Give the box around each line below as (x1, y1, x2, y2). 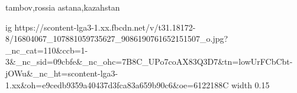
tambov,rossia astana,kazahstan (5, 1, 120, 13)
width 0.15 (231, 78, 270, 91)
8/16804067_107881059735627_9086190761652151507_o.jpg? (5, 32, 228, 45)
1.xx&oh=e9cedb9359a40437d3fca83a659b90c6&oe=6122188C (5, 78, 229, 91)
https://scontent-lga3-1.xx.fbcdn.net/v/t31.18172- (14, 21, 196, 33)
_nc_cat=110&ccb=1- (5, 44, 88, 56)
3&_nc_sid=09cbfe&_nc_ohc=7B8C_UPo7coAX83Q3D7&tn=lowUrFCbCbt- (5, 55, 293, 68)
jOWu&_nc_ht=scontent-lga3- (5, 67, 118, 79)
